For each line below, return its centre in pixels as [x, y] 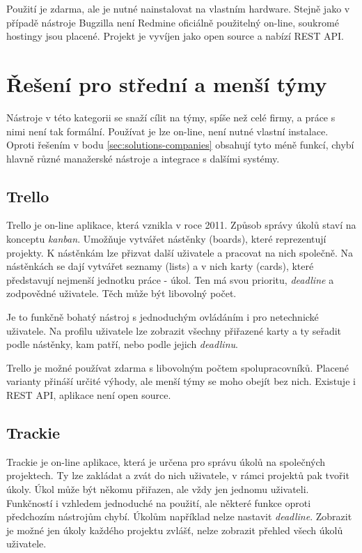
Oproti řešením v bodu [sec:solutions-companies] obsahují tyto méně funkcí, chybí [180, 145]
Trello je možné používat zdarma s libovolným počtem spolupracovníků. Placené [178, 367]
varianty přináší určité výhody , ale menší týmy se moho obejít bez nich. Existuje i [181, 381]
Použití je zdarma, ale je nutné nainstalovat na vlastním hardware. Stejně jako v [178, 8]
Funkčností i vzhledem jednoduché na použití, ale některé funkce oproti [159, 502]
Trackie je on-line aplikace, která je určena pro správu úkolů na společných [166, 461]
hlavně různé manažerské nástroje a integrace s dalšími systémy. [143, 158]
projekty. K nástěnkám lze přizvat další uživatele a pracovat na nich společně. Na [180, 252]
